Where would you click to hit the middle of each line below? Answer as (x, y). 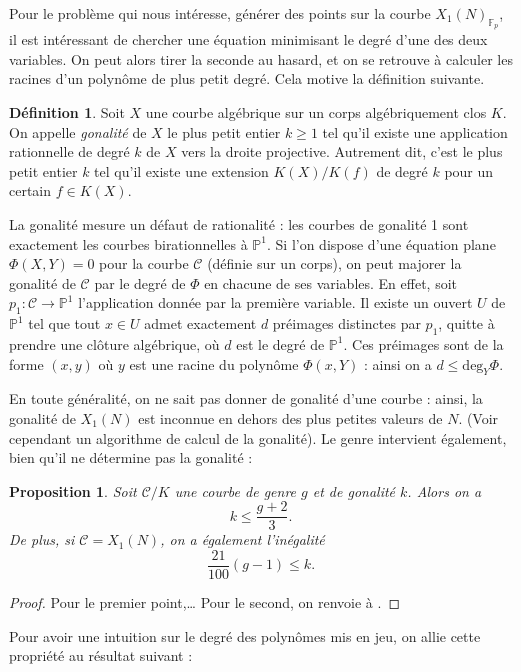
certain (30, 190)
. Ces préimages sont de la (423, 343)
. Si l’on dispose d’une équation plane (381, 243)
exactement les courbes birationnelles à (128, 243)
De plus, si (42, 539)
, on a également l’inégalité (242, 539)
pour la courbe (144, 263)
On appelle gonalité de (78, 131)
